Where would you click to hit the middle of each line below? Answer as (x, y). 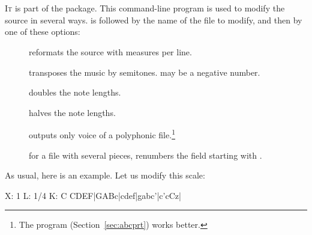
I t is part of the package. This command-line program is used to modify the (145, 8)
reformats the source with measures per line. (110, 51)
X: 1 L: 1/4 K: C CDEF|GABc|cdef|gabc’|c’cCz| (93, 195)
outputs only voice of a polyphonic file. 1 (102, 134)
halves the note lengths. (72, 112)
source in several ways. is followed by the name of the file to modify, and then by (154, 20)
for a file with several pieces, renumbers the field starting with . (145, 155)
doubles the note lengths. (75, 92)
